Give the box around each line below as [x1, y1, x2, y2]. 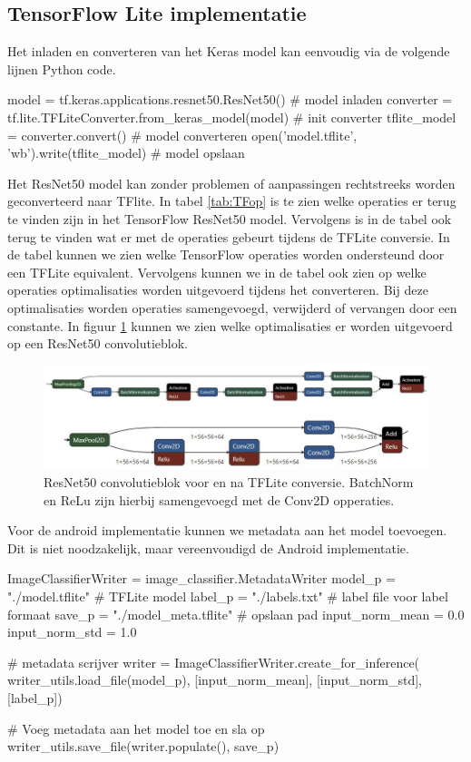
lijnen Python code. [7, 59, 116, 78]
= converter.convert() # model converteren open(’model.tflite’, [7, 125, 358, 144]
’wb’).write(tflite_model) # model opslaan [7, 143, 245, 162]
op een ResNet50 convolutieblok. [7, 334, 188, 353]
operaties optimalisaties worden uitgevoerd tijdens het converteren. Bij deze [7, 280, 428, 299]
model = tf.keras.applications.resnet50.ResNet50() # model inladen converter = [7, 90, 453, 109]
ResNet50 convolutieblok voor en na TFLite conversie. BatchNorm [44, 473, 414, 492]
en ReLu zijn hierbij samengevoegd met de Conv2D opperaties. [44, 490, 395, 509]
